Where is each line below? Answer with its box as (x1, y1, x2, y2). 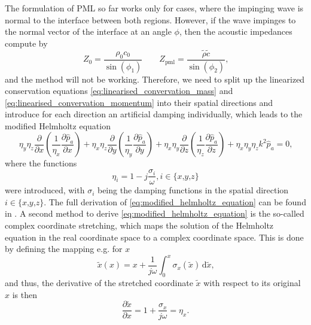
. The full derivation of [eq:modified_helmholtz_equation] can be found (44, 195, 306, 208)
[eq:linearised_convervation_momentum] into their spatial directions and (5, 96, 273, 108)
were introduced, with (5, 184, 85, 196)
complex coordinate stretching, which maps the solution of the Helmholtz (5, 218, 274, 231)
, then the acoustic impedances (179, 25, 292, 38)
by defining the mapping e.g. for (5, 242, 123, 255)
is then (12, 288, 37, 300)
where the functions (5, 157, 77, 169)
